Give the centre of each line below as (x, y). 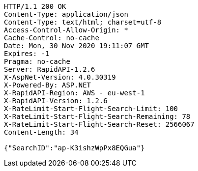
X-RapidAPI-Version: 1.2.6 (56, 101)
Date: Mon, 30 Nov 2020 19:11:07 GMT (77, 46)
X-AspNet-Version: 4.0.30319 (60, 77)
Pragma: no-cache (37, 61)
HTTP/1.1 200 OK (35, 6)
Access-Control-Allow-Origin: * (66, 30)
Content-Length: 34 (41, 132)
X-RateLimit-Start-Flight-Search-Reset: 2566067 (99, 124)
